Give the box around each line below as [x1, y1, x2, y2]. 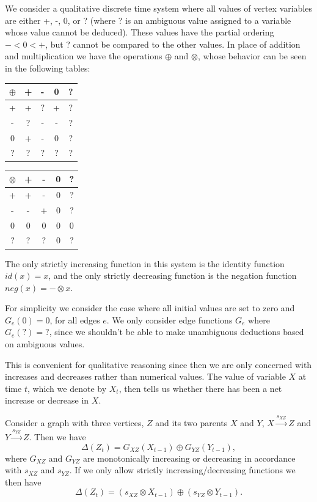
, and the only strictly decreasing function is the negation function [48, 269, 297, 282]
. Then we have [29, 430, 86, 443]
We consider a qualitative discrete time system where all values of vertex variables [5, 2, 313, 14]
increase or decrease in [5, 394, 89, 407]
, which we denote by [27, 382, 107, 394]
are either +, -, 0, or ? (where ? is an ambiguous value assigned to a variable [5, 13, 291, 26]
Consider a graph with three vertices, [5, 416, 144, 429]
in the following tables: [5, 61, 90, 74]
